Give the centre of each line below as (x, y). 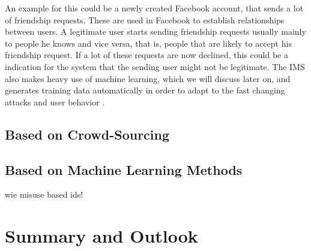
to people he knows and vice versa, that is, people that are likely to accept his (148, 43)
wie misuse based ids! (44, 194)
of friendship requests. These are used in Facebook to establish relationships (145, 19)
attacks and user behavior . (55, 102)
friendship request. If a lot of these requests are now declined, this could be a (146, 55)
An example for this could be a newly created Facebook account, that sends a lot (154, 8)
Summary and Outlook (101, 236)
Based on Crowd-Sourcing (87, 134)
